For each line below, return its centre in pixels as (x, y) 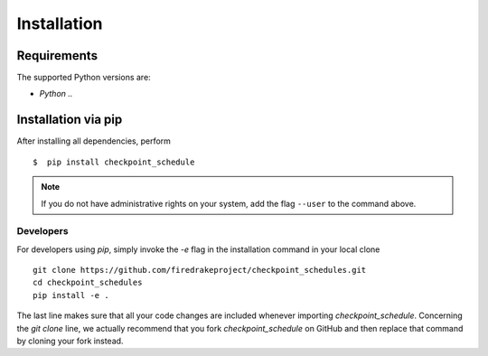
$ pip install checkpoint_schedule (114, 162)
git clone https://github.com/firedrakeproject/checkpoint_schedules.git (200, 270)
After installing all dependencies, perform (94, 141)
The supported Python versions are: (84, 78)
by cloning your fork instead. (70, 341)
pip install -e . (71, 295)
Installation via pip (70, 120)
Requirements (57, 56)
